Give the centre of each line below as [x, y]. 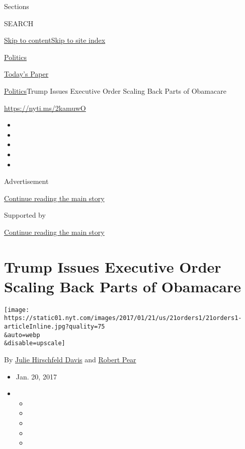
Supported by [25, 215]
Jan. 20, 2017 [36, 376]
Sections [17, 6]
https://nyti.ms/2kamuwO [45, 108]
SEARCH [19, 23]
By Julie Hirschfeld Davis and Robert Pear [70, 360]
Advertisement [26, 181]
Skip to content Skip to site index [55, 40]
